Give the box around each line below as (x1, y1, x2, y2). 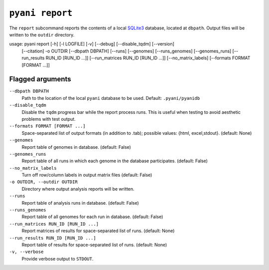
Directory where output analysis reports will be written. (21, 186, 134, 192)
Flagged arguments (9, 75, 72, 83)
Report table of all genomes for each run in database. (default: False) (21, 214, 163, 220)
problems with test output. (21, 116, 76, 122)
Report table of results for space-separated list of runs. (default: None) (21, 242, 167, 248)
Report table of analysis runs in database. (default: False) (21, 200, 139, 206)
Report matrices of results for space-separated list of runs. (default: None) (21, 228, 175, 234)
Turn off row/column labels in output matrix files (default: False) (21, 172, 152, 178)
